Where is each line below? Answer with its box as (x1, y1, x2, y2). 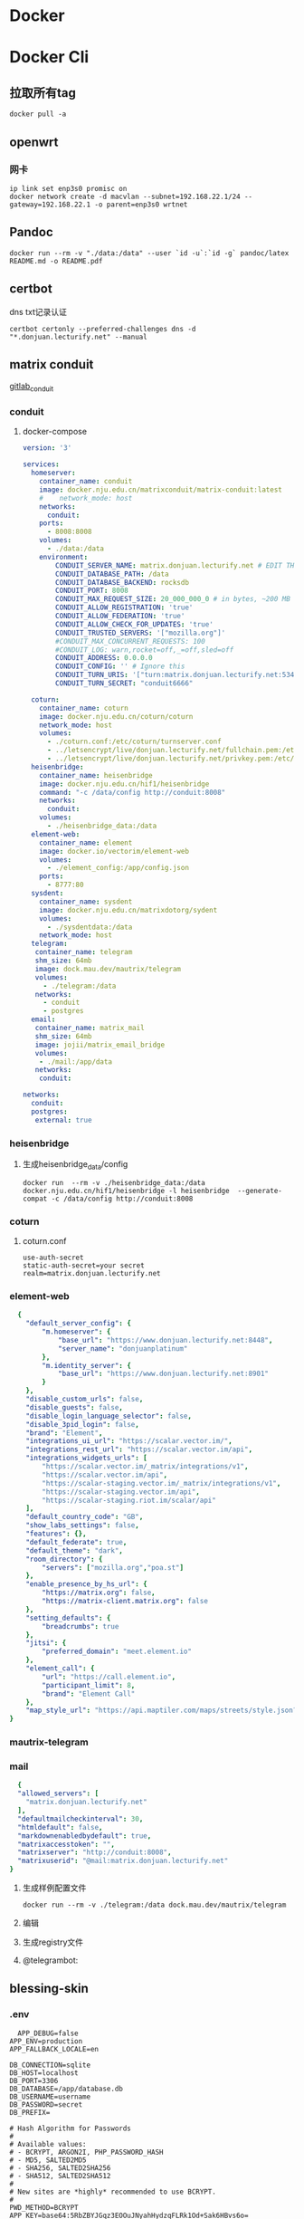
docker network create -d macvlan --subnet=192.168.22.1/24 (9, 192, 242, 201)
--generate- (237, 1186, 282, 1195)
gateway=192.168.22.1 (9, 200, 91, 209)
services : (22, 460, 61, 469)
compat (22, 1194, 48, 1203)
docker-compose (22, 426, 88, 437)
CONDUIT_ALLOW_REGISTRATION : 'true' (55, 603, 194, 612)
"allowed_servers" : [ (17, 1789, 100, 1798)
